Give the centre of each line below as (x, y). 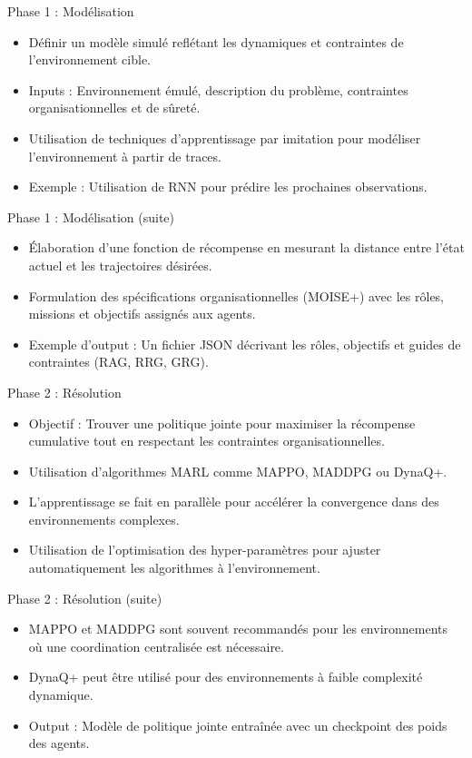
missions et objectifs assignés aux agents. (142, 314)
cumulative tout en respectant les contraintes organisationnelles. (206, 441)
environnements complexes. (104, 519)
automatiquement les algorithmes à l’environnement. (174, 568)
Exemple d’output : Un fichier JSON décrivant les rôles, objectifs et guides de (245, 344)
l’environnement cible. (90, 59)
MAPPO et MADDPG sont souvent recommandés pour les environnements (238, 629)
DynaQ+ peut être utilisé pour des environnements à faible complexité (226, 677)
